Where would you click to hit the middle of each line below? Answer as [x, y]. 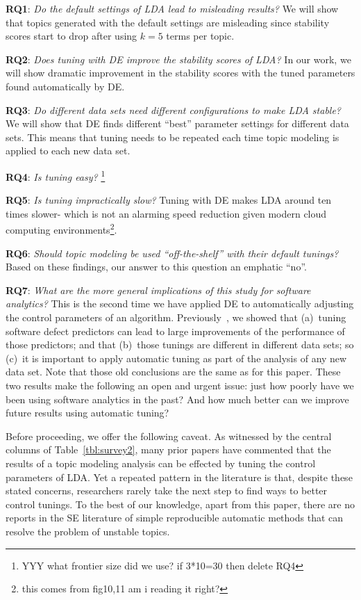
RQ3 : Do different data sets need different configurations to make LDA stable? [173, 110]
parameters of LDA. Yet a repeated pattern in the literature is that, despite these [179, 477]
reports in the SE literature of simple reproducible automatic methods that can [175, 518]
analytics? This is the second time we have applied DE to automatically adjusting [180, 303]
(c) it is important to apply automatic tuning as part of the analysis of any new [176, 358]
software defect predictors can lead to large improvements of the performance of [175, 331]
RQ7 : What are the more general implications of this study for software [158, 290]
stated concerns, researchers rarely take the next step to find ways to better [167, 490]
